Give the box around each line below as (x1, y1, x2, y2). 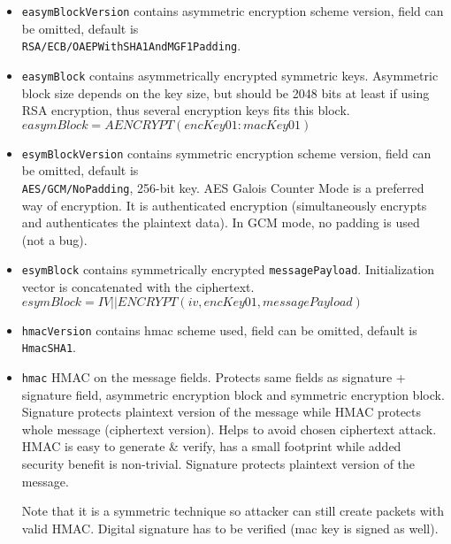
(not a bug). (21, 230, 88, 249)
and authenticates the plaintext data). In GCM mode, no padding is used (21, 213, 420, 232)
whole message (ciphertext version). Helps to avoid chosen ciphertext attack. (21, 419, 437, 438)
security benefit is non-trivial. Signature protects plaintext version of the (21, 455, 416, 473)
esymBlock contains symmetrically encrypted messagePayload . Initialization (21, 260, 435, 279)
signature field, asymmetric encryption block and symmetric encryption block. (21, 385, 445, 403)
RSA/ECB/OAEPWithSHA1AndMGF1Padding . (21, 36, 241, 55)
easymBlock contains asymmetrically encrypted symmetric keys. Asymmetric (21, 65, 439, 84)
